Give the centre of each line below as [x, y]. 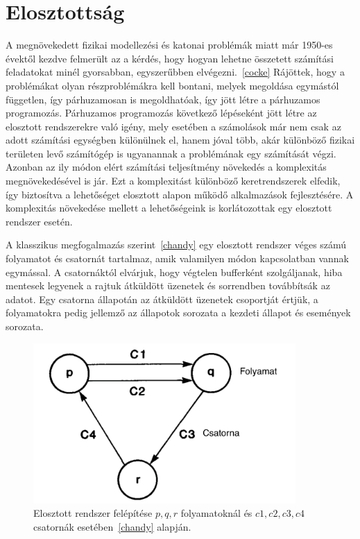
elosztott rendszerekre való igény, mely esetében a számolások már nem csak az [173, 126]
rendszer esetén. [39, 221]
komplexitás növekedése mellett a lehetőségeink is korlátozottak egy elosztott [169, 208]
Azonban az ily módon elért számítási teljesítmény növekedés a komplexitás [166, 167]
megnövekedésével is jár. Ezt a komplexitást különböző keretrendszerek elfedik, [173, 181]
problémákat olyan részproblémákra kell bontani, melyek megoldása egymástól [172, 85]
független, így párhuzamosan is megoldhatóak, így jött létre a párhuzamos [163, 99]
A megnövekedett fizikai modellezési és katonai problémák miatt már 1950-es [169, 45]
